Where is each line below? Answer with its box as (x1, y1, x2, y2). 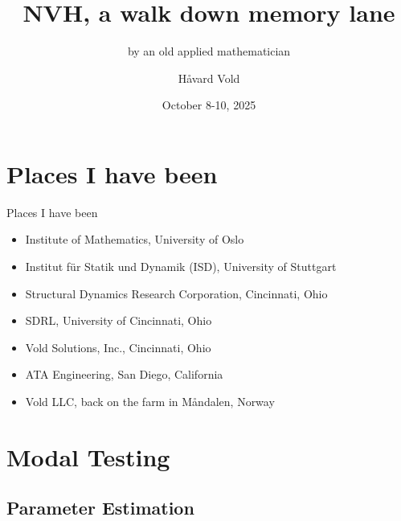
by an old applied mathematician (127, 43, 291, 59)
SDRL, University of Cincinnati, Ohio (25, 312, 212, 329)
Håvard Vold (178, 69, 240, 86)
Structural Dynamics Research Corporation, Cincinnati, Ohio (25, 285, 328, 302)
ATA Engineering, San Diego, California (25, 366, 223, 383)
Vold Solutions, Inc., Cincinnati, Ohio (25, 338, 211, 355)
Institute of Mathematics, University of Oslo (25, 231, 244, 248)
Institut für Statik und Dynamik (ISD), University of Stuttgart (25, 258, 337, 275)
